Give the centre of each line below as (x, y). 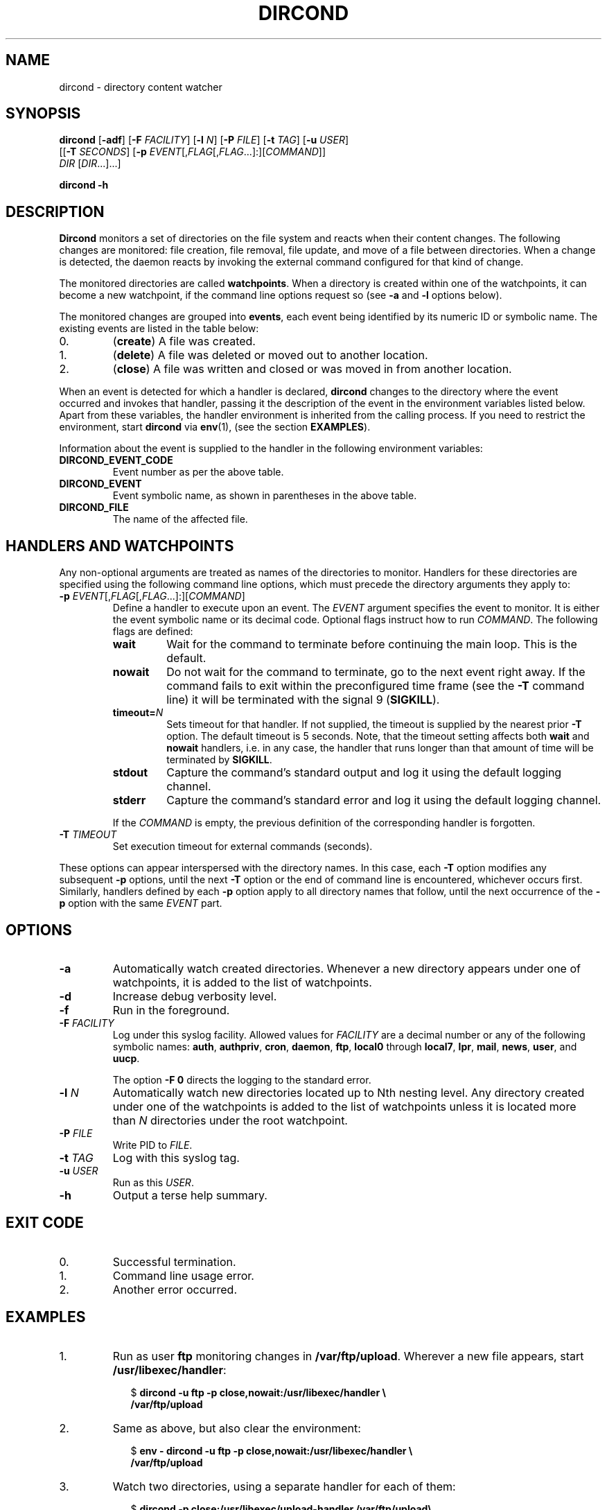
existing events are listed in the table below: (159, 329)
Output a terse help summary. (190, 1195)
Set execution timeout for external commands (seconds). (243, 847)
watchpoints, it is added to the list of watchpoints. (242, 982)
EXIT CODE (45, 1223)
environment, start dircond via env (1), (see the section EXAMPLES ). (215, 427)
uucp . (126, 1058)
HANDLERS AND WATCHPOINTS (120, 546)
